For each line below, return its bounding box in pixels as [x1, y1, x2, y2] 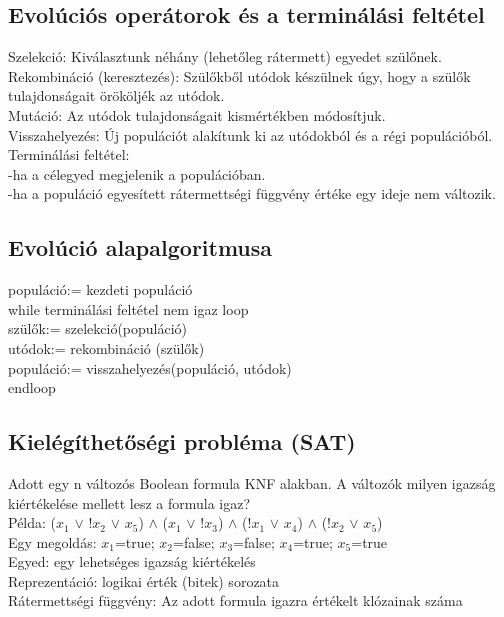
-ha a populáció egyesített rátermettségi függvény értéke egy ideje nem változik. [8, 183, 496, 204]
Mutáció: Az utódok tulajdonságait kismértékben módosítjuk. [8, 104, 386, 125]
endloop [8, 377, 56, 398]
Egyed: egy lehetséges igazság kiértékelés [8, 551, 256, 572]
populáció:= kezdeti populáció [8, 279, 193, 300]
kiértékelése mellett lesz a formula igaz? [8, 492, 251, 513]
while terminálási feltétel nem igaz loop [8, 298, 249, 319]
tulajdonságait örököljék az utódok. [8, 85, 225, 106]
